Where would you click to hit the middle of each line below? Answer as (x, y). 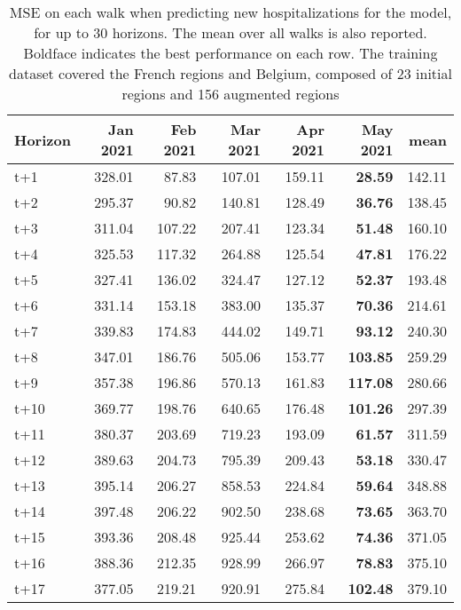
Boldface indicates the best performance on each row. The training (230, 53)
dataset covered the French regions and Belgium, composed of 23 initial (230, 73)
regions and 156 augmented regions (230, 94)
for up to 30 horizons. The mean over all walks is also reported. (230, 32)
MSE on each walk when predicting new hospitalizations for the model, (230, 12)
